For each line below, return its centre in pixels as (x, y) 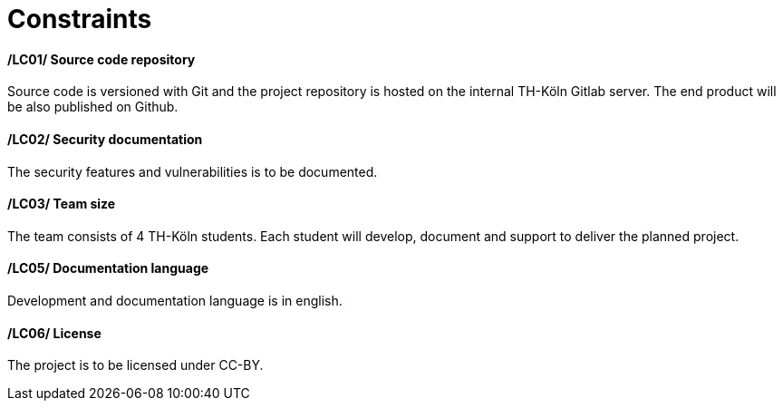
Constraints (80, 19)
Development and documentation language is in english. (175, 301)
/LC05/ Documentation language (108, 268)
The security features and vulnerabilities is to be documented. (193, 171)
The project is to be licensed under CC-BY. (135, 365)
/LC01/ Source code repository (101, 59)
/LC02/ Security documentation (105, 139)
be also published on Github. (93, 107)
